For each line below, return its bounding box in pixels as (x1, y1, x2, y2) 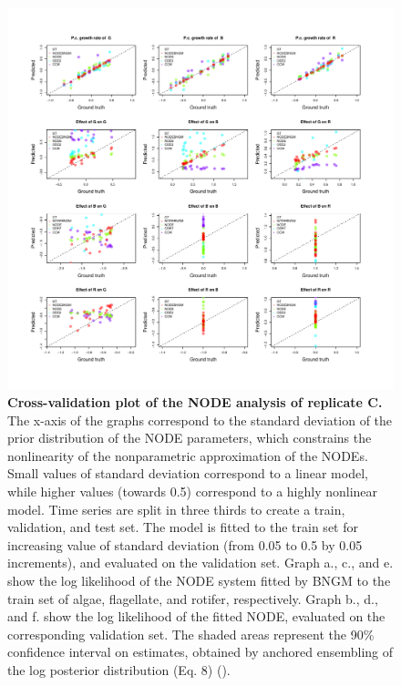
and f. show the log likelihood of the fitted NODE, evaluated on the (7, 607, 386, 626)
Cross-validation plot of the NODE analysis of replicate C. (7, 393, 383, 412)
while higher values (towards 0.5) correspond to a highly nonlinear (7, 482, 378, 500)
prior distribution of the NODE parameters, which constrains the (7, 428, 372, 447)
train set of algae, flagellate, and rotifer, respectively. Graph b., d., (7, 589, 378, 608)
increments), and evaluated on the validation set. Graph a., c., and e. (7, 553, 394, 572)
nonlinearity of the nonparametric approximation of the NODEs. (7, 445, 368, 465)
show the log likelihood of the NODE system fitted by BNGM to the (7, 570, 391, 589)
